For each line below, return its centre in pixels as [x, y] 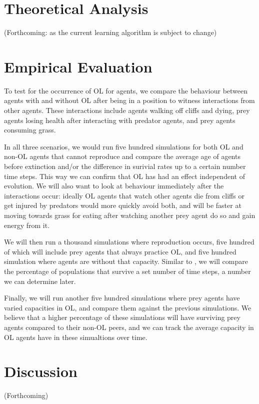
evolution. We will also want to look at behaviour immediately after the [114, 186]
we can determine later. [40, 281]
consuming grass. [30, 130]
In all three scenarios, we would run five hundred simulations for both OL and [124, 146]
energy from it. [27, 225]
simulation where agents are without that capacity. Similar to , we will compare [126, 261]
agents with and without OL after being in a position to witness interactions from [129, 100]
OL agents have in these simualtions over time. [76, 337]
